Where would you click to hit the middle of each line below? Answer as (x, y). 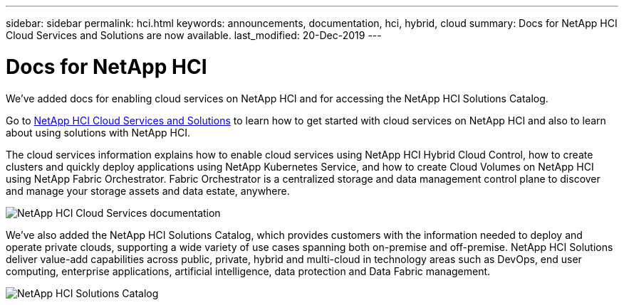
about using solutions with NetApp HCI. (98, 132)
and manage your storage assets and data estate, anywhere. (148, 191)
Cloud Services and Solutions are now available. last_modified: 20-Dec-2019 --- (194, 35)
